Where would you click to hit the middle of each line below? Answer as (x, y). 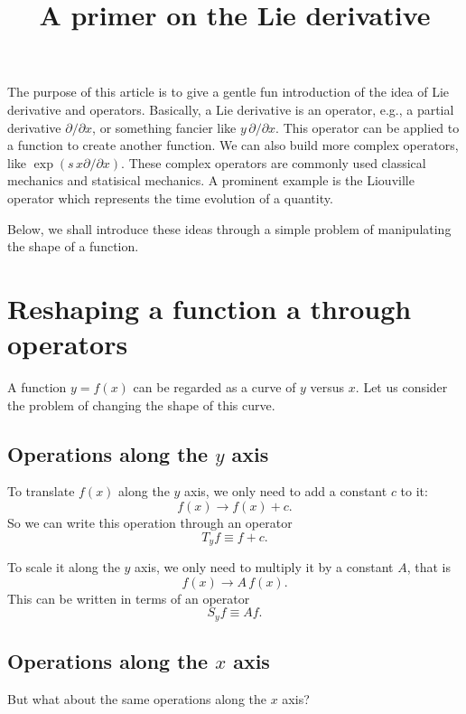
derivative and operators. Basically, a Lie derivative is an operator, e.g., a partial (231, 109)
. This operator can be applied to (368, 127)
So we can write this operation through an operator (150, 523)
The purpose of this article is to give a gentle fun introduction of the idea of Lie (228, 92)
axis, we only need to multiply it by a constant (264, 567)
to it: (414, 491)
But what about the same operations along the (137, 698)
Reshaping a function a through (210, 308)
